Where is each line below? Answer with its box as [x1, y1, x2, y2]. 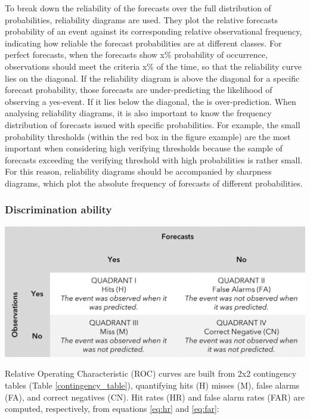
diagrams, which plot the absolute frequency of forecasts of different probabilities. [5, 176, 303, 189]
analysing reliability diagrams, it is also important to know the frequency [5, 107, 272, 119]
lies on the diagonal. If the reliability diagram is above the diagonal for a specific [5, 72, 300, 84]
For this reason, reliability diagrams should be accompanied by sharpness [5, 165, 272, 178]
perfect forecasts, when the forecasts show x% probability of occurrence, [5, 48, 268, 61]
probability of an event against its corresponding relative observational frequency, [5, 25, 302, 38]
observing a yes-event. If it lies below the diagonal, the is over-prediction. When [5, 95, 296, 107]
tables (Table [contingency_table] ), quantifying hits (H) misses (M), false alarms [5, 378, 300, 391]
